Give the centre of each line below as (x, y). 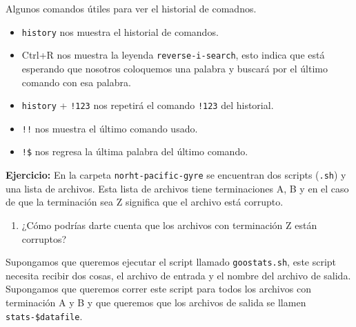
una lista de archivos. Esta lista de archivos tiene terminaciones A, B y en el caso (177, 188)
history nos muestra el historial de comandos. (120, 31)
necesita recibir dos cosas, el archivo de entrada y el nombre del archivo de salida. (178, 275)
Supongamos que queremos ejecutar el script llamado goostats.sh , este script (171, 262)
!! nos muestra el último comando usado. (110, 128)
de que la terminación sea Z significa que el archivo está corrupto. (145, 202)
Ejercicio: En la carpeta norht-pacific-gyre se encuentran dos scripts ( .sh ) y (176, 175)
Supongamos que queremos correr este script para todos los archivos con (158, 289)
